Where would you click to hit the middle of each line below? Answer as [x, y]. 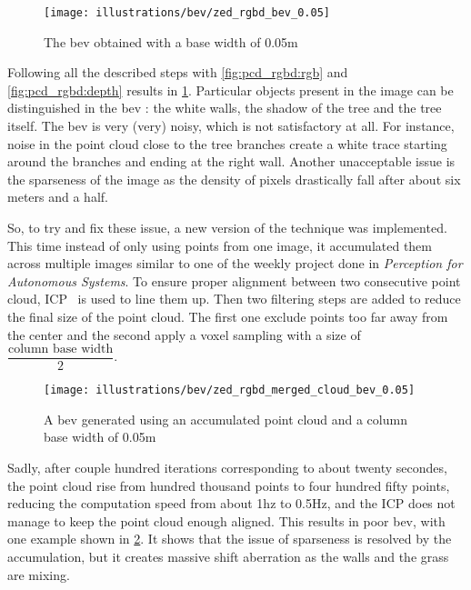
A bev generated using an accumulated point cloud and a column [225, 419]
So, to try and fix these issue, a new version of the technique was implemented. [227, 227]
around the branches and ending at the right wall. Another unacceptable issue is [231, 161]
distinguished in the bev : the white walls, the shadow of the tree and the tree [225, 108]
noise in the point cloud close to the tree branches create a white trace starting [227, 143]
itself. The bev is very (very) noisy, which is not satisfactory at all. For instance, [231, 126]
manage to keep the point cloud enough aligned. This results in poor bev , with [226, 520]
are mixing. [39, 574]
